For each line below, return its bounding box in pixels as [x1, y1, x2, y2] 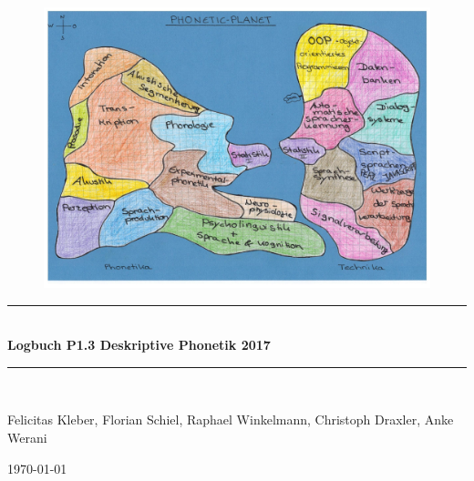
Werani [7, 428, 47, 447]
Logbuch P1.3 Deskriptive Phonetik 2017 [7, 335, 271, 354]
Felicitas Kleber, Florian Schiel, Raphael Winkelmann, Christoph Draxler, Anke [7, 410, 454, 429]
